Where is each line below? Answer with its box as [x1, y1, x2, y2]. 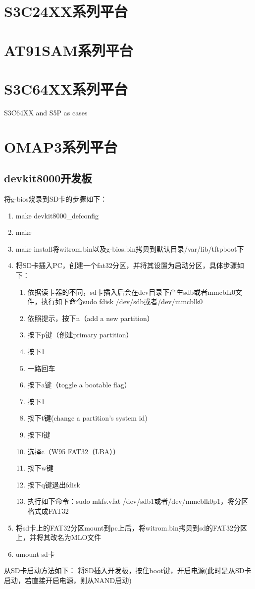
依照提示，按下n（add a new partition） [27, 313, 154, 323]
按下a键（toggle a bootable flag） [27, 379, 131, 390]
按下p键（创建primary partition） [27, 329, 133, 340]
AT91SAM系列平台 [4, 40, 134, 60]
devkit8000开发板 [4, 170, 92, 186]
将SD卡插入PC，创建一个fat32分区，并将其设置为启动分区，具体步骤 [15, 260, 237, 270]
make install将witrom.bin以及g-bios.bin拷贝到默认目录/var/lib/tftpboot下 [15, 243, 244, 254]
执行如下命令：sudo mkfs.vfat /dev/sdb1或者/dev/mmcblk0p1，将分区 [27, 496, 249, 506]
